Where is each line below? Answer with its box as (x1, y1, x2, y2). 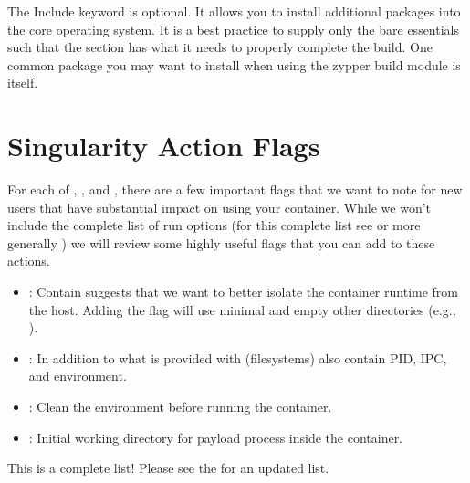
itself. (7, 73, 38, 92)
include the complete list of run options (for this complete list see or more (7, 215, 421, 235)
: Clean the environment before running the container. (28, 397, 332, 416)
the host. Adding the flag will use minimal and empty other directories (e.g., (28, 299, 456, 319)
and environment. (28, 366, 127, 385)
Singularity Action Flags (7, 127, 320, 164)
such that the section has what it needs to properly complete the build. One (7, 37, 433, 57)
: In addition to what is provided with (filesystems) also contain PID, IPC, (28, 348, 447, 367)
